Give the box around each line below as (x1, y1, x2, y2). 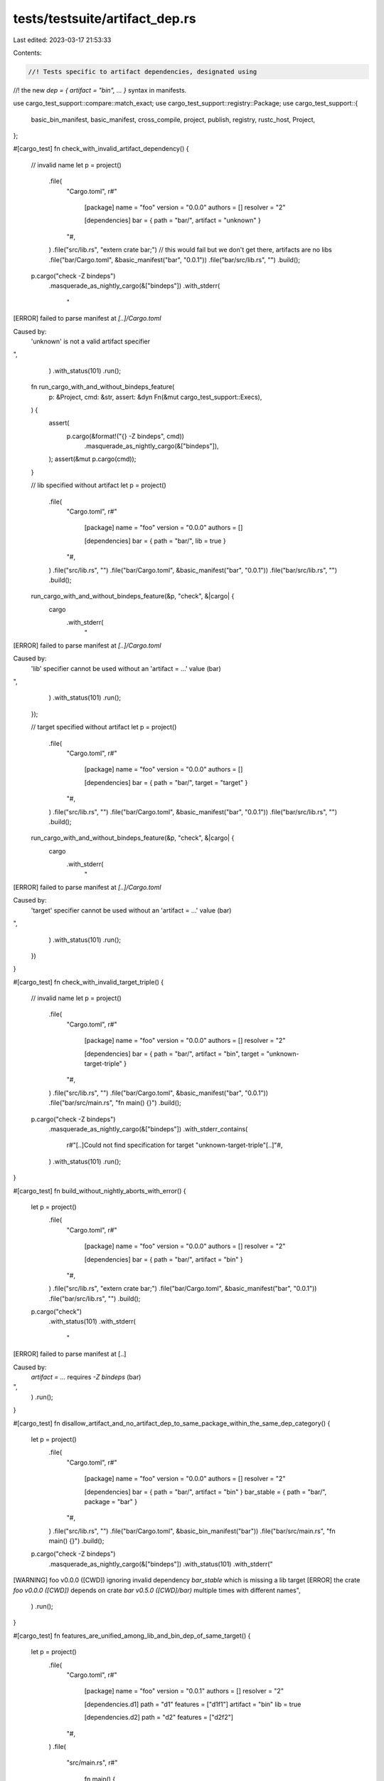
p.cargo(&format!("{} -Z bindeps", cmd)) (66, 432, 185, 440)
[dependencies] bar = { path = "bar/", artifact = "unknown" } (84, 216, 261, 224)
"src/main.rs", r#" (66, 1758, 118, 1767)
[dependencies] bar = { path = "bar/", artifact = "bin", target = (84, 1049, 265, 1058)
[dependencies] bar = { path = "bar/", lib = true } (84, 536, 227, 545)
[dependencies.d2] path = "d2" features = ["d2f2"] (84, 1713, 234, 1722)
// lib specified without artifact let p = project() (31, 481, 166, 489)
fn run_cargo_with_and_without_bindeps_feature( (31, 383, 175, 391)
